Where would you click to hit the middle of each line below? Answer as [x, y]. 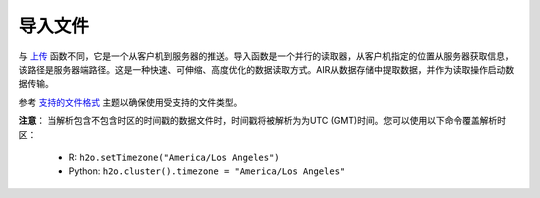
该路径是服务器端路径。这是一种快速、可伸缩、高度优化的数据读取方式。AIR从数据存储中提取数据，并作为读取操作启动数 [266, 69]
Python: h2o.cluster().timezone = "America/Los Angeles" [207, 171]
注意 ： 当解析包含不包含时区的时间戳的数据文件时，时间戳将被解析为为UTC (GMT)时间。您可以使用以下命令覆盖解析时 [262, 121]
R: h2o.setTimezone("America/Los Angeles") [174, 157]
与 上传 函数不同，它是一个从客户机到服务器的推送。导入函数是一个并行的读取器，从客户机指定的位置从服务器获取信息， [266, 56]
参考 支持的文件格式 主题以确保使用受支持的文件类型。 [130, 102]
